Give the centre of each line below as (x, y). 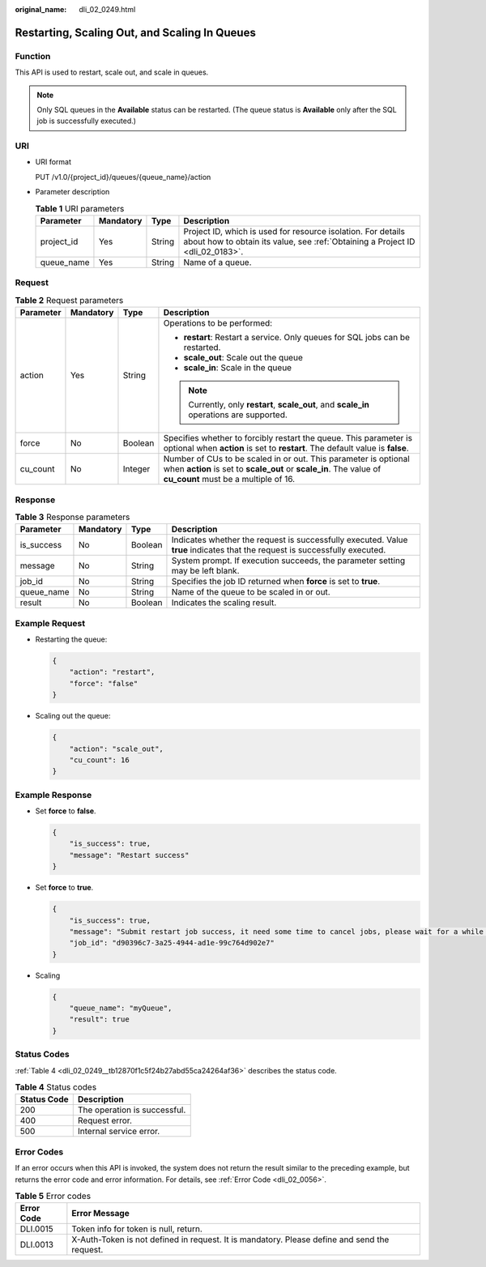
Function (33, 56)
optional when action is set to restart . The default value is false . (286, 448)
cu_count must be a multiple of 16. (229, 480)
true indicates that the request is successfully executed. (279, 550)
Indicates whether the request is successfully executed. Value (290, 540)
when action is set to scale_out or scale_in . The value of (272, 469)
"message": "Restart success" (129, 855)
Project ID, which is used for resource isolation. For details (294, 232)
